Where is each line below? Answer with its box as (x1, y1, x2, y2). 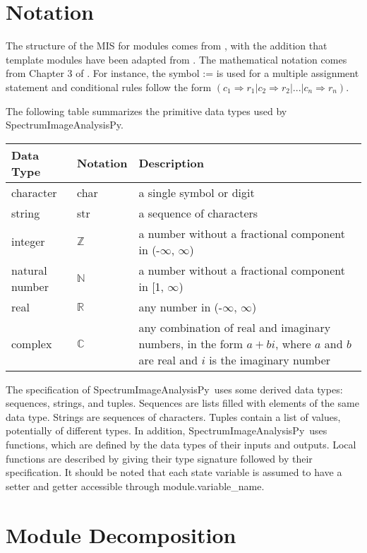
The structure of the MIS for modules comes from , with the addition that (6, 38, 327, 53)
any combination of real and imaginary (138, 319, 331, 335)
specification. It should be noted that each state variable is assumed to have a (6, 465, 342, 480)
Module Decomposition (6, 520, 236, 549)
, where (275, 335, 311, 352)
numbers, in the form (138, 335, 243, 352)
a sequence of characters (138, 204, 258, 221)
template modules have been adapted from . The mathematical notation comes (6, 52, 347, 66)
